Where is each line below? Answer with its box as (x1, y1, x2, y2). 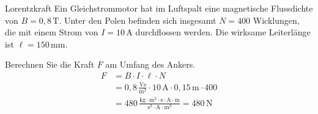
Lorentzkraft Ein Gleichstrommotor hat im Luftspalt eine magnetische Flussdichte (5, 2, 313, 14)
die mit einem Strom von (5, 26, 98, 38)
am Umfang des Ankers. (105, 58, 196, 71)
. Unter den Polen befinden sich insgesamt (59, 13, 216, 26)
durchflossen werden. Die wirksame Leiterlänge (135, 26, 311, 38)
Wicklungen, (253, 13, 300, 26)
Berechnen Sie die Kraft (5, 58, 95, 71)
